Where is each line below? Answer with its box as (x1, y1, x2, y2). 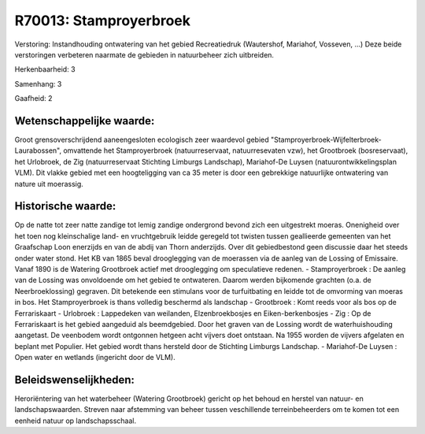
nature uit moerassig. (14, 179, 84, 188)
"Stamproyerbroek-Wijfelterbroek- (270, 135, 382, 145)
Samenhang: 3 (14, 79, 62, 88)
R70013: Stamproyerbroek (14, 12, 191, 29)
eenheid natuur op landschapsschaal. (14, 416, 137, 425)
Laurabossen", (14, 146, 62, 155)
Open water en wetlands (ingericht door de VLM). (14, 353, 176, 362)
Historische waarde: (14, 199, 116, 213)
